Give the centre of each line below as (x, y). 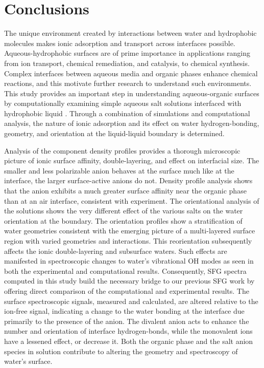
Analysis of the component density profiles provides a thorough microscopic (122, 150)
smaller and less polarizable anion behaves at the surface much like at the (119, 170)
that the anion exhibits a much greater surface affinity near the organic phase (125, 191)
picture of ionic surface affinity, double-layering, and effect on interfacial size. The (132, 160)
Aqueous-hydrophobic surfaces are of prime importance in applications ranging (127, 53)
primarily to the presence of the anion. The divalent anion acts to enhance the (127, 321)
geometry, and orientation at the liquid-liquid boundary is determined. (114, 133)
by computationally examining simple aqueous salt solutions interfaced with (123, 103)
